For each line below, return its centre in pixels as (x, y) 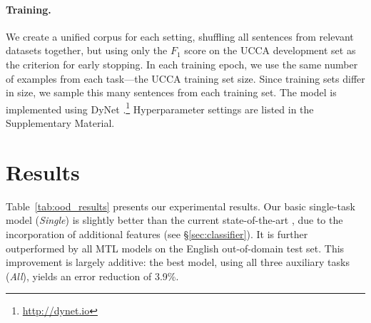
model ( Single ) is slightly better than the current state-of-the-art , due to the (174, 220)
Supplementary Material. (60, 123)
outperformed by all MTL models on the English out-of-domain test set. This (175, 248)
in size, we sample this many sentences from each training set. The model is (171, 92)
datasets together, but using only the (87, 50)
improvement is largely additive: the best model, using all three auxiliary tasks (178, 262)
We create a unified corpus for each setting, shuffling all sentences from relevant (180, 36)
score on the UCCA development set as (270, 50)
